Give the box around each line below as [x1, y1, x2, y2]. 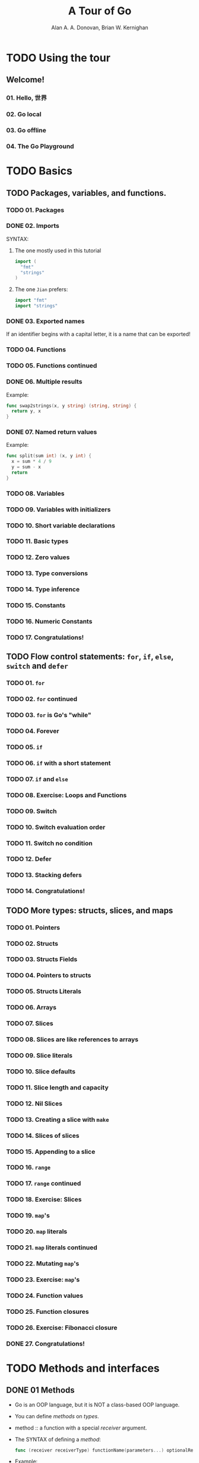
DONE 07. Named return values [6, 428, 97, 436]
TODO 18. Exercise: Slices [6, 1195, 82, 1203]
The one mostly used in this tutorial [14, 246, 102, 254]
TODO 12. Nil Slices [6, 1099, 62, 1107]
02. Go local [6, 110, 42, 119]
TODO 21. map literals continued [6, 1243, 98, 1252]
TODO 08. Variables [6, 489, 65, 498]
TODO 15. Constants [6, 601, 66, 610]
